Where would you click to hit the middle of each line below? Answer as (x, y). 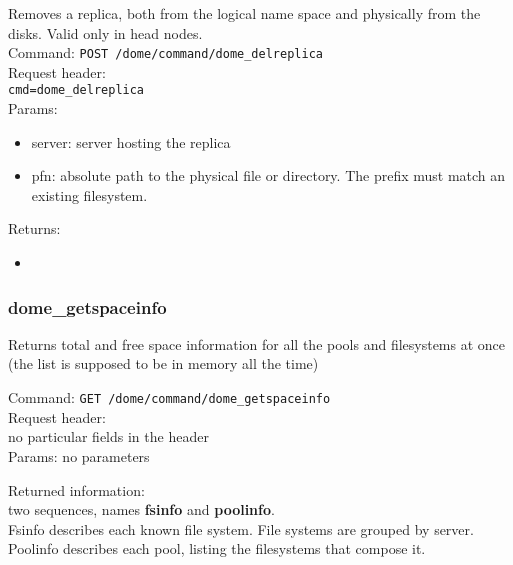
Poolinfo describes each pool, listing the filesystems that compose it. (217, 548)
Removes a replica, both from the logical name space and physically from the (244, 13)
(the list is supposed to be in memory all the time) (163, 363)
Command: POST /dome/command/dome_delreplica (165, 52)
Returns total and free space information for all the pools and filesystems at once (257, 343)
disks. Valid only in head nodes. (105, 32)
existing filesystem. (89, 194)
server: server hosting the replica (131, 141)
